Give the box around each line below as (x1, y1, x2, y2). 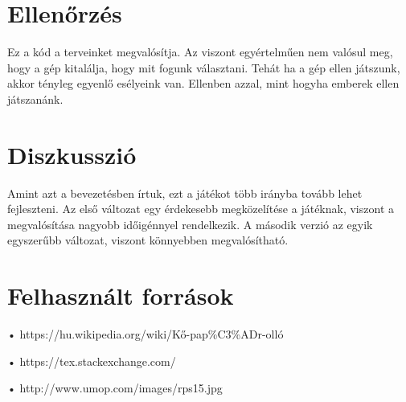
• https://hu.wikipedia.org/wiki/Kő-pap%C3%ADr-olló (7, 326, 284, 343)
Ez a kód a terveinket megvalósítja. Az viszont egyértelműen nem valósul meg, (7, 43, 393, 60)
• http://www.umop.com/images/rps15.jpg (7, 379, 223, 396)
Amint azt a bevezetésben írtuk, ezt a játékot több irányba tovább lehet (7, 184, 363, 201)
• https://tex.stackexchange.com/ (7, 352, 176, 369)
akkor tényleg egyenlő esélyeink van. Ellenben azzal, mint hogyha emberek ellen (7, 75, 400, 92)
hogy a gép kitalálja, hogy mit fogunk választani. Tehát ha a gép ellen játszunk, (7, 59, 400, 76)
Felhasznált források (7, 279, 234, 312)
